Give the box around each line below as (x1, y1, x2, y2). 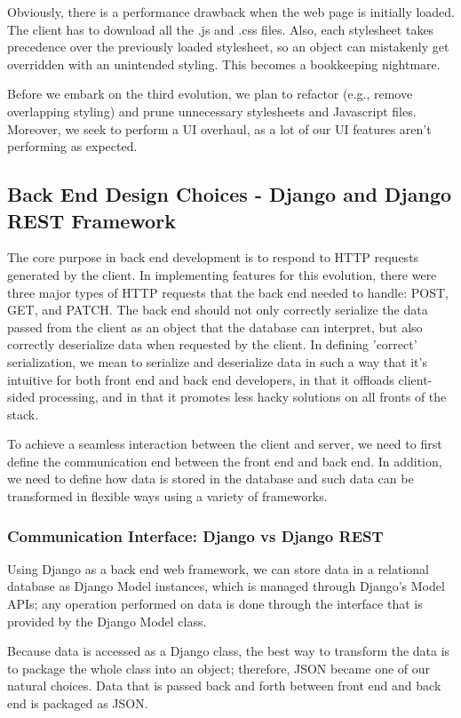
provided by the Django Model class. (7, 611, 207, 630)
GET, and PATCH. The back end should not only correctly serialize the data (7, 300, 428, 319)
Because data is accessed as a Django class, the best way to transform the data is (7, 642, 450, 660)
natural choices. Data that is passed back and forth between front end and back (7, 676, 441, 695)
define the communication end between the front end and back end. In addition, (7, 451, 442, 470)
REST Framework (7, 206, 176, 234)
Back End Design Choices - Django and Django (7, 180, 452, 208)
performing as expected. (7, 137, 138, 156)
